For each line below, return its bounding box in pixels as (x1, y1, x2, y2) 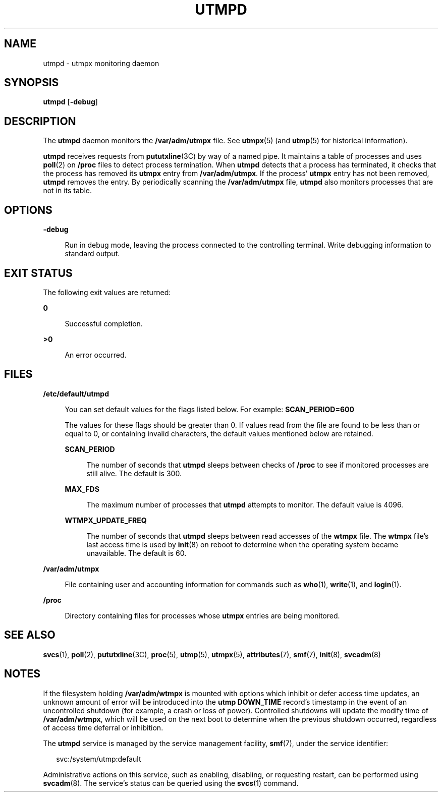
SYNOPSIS (4, 76, 59, 89)
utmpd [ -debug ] (43, 97, 98, 106)
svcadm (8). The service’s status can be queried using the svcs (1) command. (43, 778, 299, 787)
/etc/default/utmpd (43, 389, 109, 398)
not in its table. (43, 186, 92, 195)
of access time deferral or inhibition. (43, 723, 163, 732)
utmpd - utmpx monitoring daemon (43, 59, 159, 68)
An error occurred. (65, 350, 127, 359)
